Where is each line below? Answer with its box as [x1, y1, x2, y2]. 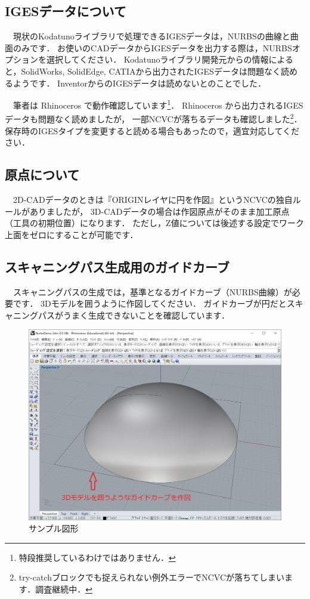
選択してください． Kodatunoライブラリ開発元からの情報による [46, 53, 294, 66]
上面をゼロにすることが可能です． [5, 228, 138, 240]
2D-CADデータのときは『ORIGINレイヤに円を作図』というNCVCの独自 [13, 193, 293, 206]
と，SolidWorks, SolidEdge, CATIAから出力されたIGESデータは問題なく [5, 64, 281, 77]
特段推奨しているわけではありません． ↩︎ [18, 551, 176, 563]
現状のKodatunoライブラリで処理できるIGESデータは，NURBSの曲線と [13, 30, 290, 42]
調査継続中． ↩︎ [35, 583, 92, 595]
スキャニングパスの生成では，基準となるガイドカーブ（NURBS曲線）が [13, 285, 292, 298]
